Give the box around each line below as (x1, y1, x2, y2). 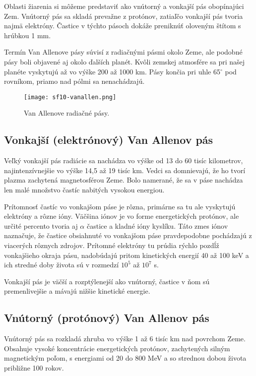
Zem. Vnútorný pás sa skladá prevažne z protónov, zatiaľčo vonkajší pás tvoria (4, 10, 243, 21)
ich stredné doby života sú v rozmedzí (4, 259, 119, 270)
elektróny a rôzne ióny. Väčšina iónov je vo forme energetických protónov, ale (4, 211, 239, 221)
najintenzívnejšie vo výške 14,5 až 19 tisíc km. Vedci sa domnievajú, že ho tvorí (4, 165, 246, 175)
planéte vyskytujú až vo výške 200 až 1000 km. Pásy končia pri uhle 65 (4, 66, 221, 76)
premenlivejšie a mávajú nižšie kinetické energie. (4, 286, 150, 296)
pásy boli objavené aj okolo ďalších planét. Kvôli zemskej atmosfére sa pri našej (4, 56, 245, 66)
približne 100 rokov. (4, 362, 64, 373)
